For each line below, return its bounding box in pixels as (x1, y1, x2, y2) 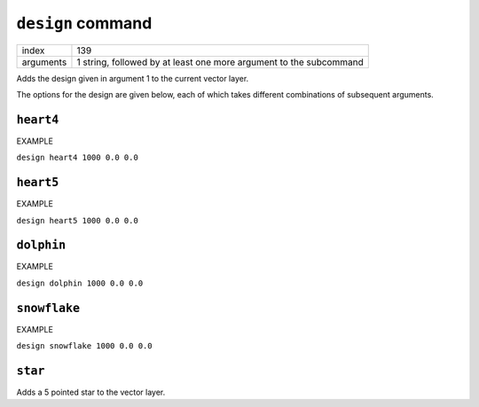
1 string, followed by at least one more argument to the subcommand (76, 56, 364, 68)
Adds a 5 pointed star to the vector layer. (16, 387, 166, 398)
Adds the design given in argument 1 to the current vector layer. (16, 73, 249, 83)
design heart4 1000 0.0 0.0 (16, 153, 139, 163)
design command (16, 13, 153, 33)
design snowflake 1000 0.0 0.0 (16, 341, 153, 351)
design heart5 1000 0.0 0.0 (16, 215, 139, 225)
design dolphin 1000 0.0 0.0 (16, 278, 144, 288)
